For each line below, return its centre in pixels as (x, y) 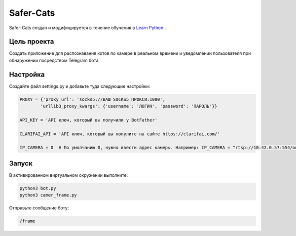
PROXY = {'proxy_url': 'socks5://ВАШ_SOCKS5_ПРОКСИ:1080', (92, 99)
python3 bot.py (38, 188)
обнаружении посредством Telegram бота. (55, 60)
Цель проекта (32, 42)
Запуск (21, 163)
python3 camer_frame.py (48, 195)
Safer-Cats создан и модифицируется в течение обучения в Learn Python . (88, 28)
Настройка (27, 74)
